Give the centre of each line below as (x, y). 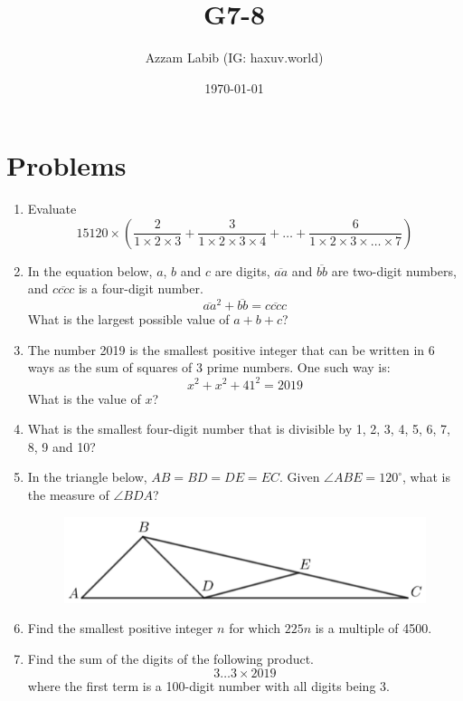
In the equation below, (90, 270)
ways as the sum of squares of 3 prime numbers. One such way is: (209, 367)
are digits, (242, 270)
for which (255, 628)
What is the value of (84, 398)
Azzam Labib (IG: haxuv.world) (234, 58)
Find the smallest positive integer (120, 628)
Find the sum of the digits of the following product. (170, 659)
